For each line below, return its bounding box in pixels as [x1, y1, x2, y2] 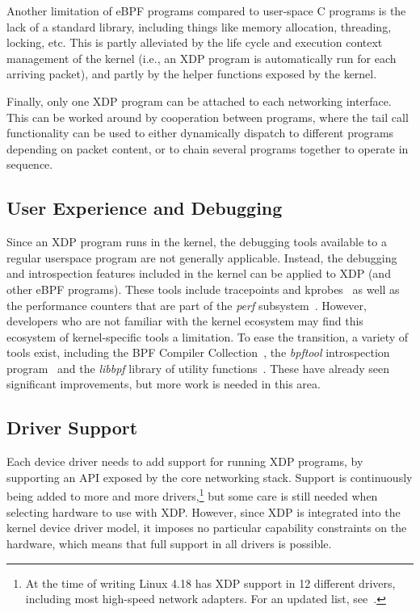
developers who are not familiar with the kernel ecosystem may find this [6, 312, 363, 329]
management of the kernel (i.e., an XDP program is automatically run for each [6, 49, 397, 66]
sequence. [6, 156, 53, 173]
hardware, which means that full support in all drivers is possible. [6, 534, 332, 551]
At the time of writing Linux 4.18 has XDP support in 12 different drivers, [25, 574, 396, 591]
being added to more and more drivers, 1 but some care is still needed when [6, 485, 378, 505]
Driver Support [6, 415, 138, 440]
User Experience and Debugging [6, 195, 283, 220]
